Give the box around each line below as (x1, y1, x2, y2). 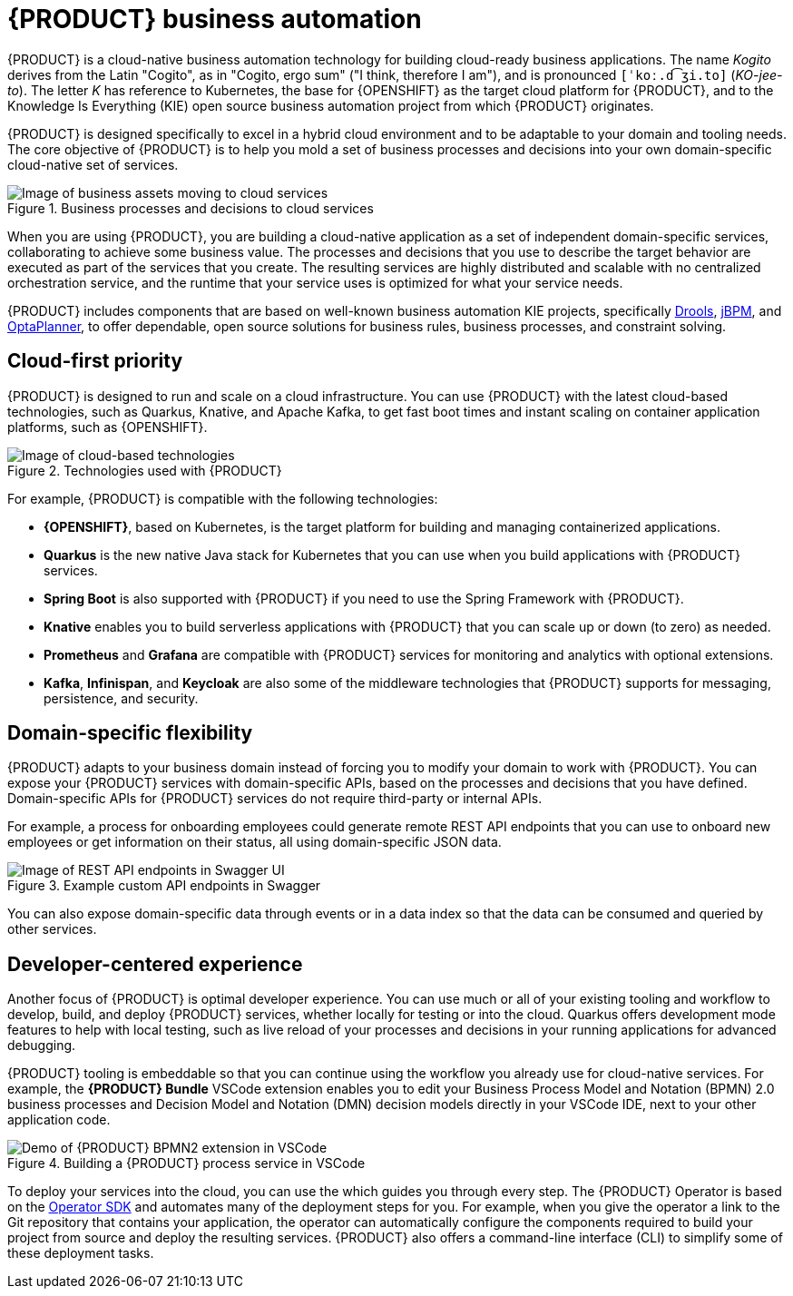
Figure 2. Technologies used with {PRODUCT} (7, 462, 282, 478)
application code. (7, 1112, 111, 1128)
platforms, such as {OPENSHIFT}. (7, 418, 208, 435)
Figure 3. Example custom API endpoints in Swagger (7, 878, 321, 894)
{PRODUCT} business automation (7, 4, 422, 34)
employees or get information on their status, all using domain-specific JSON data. (7, 834, 502, 850)
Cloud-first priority (7, 349, 183, 373)
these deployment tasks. (7, 1245, 154, 1262)
